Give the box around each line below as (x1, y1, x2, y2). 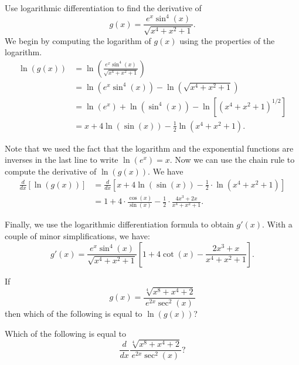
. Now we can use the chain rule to (169, 153, 295, 166)
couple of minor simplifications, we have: (5, 229, 150, 242)
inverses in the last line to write (5, 153, 118, 166)
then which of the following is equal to (5, 307, 142, 320)
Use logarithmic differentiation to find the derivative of (5, 2, 202, 14)
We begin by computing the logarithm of (5, 34, 151, 46)
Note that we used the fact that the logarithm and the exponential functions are (5, 142, 294, 154)
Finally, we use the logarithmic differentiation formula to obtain (5, 218, 234, 230)
